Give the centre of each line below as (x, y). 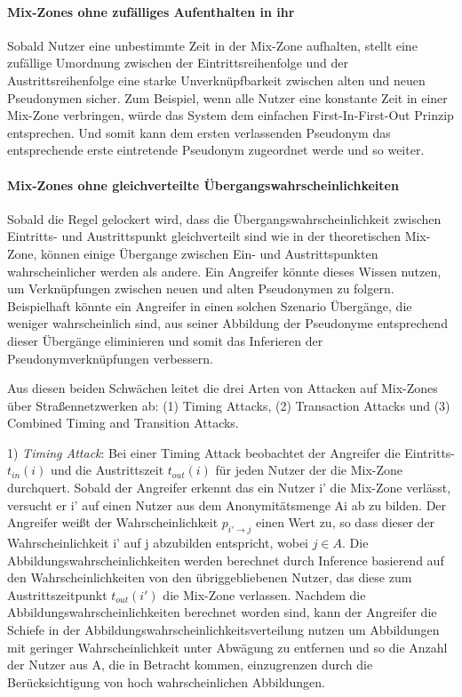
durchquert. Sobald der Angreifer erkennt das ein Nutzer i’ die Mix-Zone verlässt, (229, 488)
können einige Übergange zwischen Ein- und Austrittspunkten (210, 253)
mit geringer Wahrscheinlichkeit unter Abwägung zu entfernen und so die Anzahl (227, 647)
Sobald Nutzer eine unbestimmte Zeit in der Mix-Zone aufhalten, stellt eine (212, 45)
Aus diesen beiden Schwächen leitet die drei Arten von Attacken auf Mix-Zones (223, 388)
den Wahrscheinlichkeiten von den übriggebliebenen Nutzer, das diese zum (210, 577)
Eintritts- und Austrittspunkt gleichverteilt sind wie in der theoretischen (204, 236)
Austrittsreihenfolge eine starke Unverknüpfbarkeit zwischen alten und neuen (216, 80)
